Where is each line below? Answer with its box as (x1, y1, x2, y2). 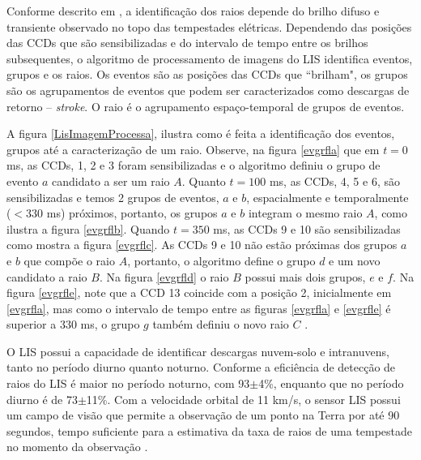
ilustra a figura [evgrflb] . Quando (6, 220, 170, 237)
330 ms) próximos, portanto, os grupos (26, 204, 218, 221)
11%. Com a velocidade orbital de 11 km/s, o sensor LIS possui (86, 390, 401, 407)
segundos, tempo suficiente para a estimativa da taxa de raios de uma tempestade (6, 422, 412, 439)
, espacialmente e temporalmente (246, 188, 409, 205)
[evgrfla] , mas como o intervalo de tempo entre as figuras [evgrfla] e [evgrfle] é (6, 299, 391, 316)
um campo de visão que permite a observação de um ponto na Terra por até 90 (6, 406, 400, 423)
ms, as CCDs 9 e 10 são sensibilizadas (213, 220, 401, 237)
